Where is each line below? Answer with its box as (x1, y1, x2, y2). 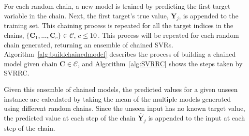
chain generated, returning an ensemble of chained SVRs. (4, 39, 174, 49)
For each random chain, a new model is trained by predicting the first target (4, 1, 231, 11)
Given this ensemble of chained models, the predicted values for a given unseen (4, 84, 238, 94)
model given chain (4, 58, 58, 68)
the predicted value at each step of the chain (4, 112, 136, 122)
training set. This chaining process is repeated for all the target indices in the (4, 20, 234, 30)
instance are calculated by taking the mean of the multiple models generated (4, 93, 231, 104)
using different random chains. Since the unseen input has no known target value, (4, 103, 245, 113)
